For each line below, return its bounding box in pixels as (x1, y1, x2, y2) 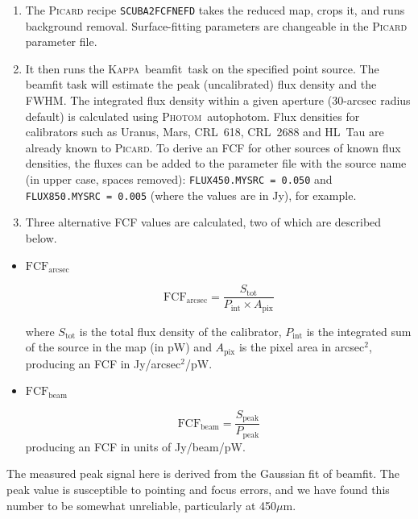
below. (25, 229, 57, 246)
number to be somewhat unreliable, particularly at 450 (6, 496, 277, 513)
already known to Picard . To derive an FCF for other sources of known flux (25, 139, 401, 156)
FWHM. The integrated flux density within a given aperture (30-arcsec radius (25, 92, 411, 109)
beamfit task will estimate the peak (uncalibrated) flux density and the (25, 76, 377, 93)
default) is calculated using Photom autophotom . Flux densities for (25, 107, 360, 124)
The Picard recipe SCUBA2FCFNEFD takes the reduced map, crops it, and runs (25, 2, 405, 18)
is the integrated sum (306, 322, 412, 339)
